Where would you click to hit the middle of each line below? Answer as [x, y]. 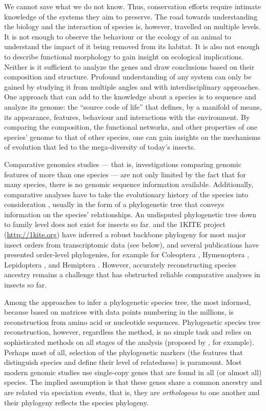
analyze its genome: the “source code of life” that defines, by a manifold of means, [133, 106]
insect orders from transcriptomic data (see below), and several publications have [131, 244]
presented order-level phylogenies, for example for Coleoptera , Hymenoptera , [127, 254]
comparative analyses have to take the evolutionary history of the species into [126, 194]
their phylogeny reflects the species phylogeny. [76, 402]
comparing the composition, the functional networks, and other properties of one [131, 127]
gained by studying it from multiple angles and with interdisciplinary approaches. [132, 86]
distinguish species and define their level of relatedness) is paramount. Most [123, 362]
